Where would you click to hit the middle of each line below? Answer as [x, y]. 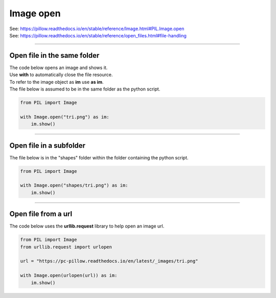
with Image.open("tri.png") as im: [65, 117]
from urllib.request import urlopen [66, 247]
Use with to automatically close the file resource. [61, 75]
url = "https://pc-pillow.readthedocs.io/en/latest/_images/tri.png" [109, 261]
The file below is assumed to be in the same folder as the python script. [85, 89]
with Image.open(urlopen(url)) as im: [69, 276]
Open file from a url [41, 214]
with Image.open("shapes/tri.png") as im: [74, 186]
